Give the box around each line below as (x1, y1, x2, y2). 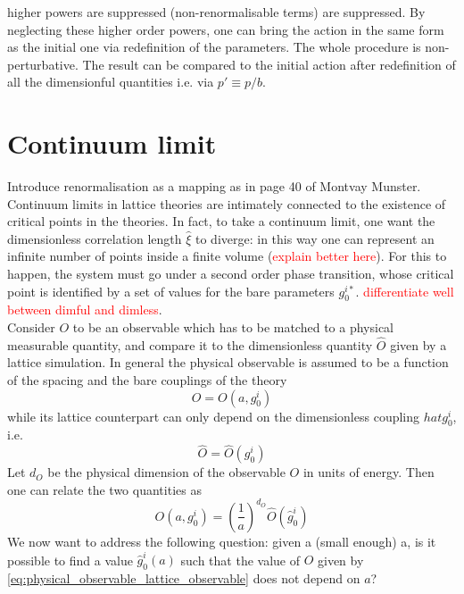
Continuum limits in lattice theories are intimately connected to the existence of (7, 194, 446, 213)
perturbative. (7, 54, 79, 73)
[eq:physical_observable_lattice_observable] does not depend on (7, 569, 360, 588)
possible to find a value (7, 550, 133, 569)
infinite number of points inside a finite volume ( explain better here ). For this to (7, 247, 447, 265)
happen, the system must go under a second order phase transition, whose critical (7, 264, 454, 283)
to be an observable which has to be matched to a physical (72, 318, 394, 337)
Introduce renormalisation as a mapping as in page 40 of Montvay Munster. (7, 177, 421, 196)
